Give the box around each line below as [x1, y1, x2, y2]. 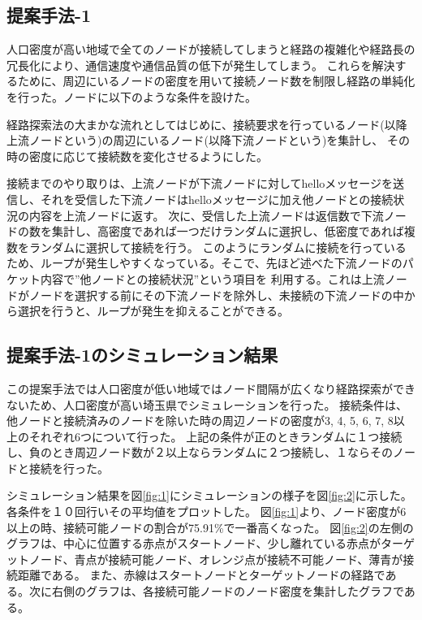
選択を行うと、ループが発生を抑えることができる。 [17, 302, 289, 319]
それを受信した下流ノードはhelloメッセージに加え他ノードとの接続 [40, 190, 394, 207]
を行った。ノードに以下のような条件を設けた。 [6, 88, 256, 105]
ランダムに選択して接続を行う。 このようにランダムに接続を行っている [28, 238, 407, 255]
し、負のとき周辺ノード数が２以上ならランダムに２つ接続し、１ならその [6, 444, 393, 461]
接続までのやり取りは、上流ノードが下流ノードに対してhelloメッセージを [6, 175, 394, 192]
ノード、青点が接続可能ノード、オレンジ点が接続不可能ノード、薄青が [28, 550, 403, 567]
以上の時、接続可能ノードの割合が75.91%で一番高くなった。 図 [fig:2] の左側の [6, 518, 414, 535]
